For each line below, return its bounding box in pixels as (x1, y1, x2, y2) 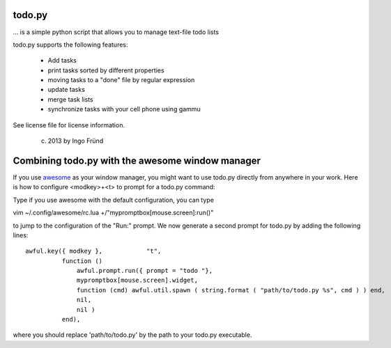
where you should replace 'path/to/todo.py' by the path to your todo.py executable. (13, 331, 252, 339)
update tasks (47, 86, 85, 94)
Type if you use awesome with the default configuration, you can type (13, 196, 214, 204)
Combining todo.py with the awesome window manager (13, 155, 261, 166)
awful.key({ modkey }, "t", (25, 247, 162, 255)
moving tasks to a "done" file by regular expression (47, 76, 195, 84)
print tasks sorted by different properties (47, 66, 164, 74)
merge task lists (47, 95, 93, 104)
